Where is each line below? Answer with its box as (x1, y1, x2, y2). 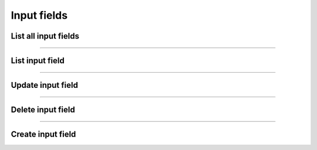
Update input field (11, 80, 79, 90)
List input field (11, 56, 65, 66)
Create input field (11, 129, 76, 139)
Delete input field (11, 105, 76, 115)
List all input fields (11, 31, 79, 41)
